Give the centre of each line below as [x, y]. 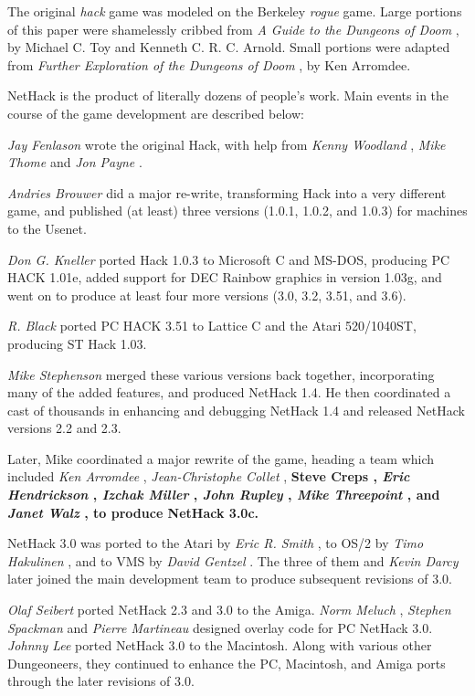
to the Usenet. [47, 228]
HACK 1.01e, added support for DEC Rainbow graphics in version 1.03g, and [225, 277]
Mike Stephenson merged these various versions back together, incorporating [221, 374]
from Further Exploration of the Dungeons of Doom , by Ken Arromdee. [209, 64]
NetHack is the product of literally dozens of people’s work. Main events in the [228, 95]
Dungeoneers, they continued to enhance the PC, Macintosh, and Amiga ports [227, 663]
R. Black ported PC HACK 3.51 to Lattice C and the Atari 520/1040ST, [212, 326]
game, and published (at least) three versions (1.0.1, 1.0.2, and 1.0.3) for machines [237, 211]
